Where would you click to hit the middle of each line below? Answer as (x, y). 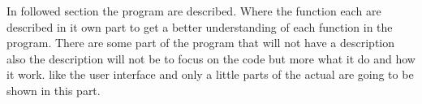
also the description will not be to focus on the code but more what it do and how (211, 58)
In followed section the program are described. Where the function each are (194, 11)
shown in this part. (54, 90)
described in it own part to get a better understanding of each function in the (200, 26)
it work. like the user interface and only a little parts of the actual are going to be (210, 74)
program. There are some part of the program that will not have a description (201, 43)
